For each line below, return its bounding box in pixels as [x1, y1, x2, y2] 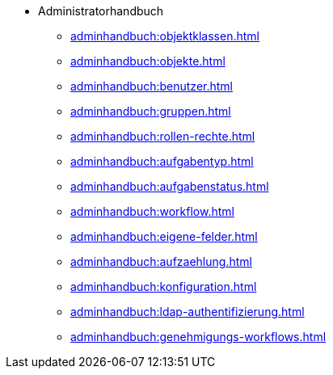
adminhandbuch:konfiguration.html [70, 280, 257, 293]
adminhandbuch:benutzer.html [70, 79, 233, 93]
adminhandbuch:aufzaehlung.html [70, 255, 252, 268]
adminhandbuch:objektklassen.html [70, 29, 259, 43]
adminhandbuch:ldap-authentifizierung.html [70, 305, 305, 318]
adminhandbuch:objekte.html [70, 54, 226, 68]
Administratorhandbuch [38, 4, 164, 18]
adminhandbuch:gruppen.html [70, 104, 231, 118]
